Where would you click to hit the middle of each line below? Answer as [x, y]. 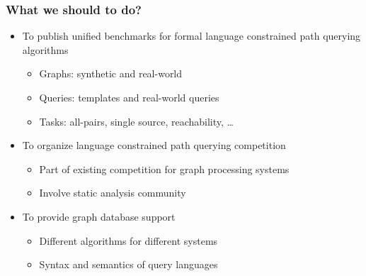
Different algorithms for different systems [128, 240]
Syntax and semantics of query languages [128, 264]
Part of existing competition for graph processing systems [164, 169]
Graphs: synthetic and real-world [111, 73]
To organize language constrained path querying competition [154, 145]
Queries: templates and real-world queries [129, 97]
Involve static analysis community [113, 193]
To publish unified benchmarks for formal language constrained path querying [191, 36]
